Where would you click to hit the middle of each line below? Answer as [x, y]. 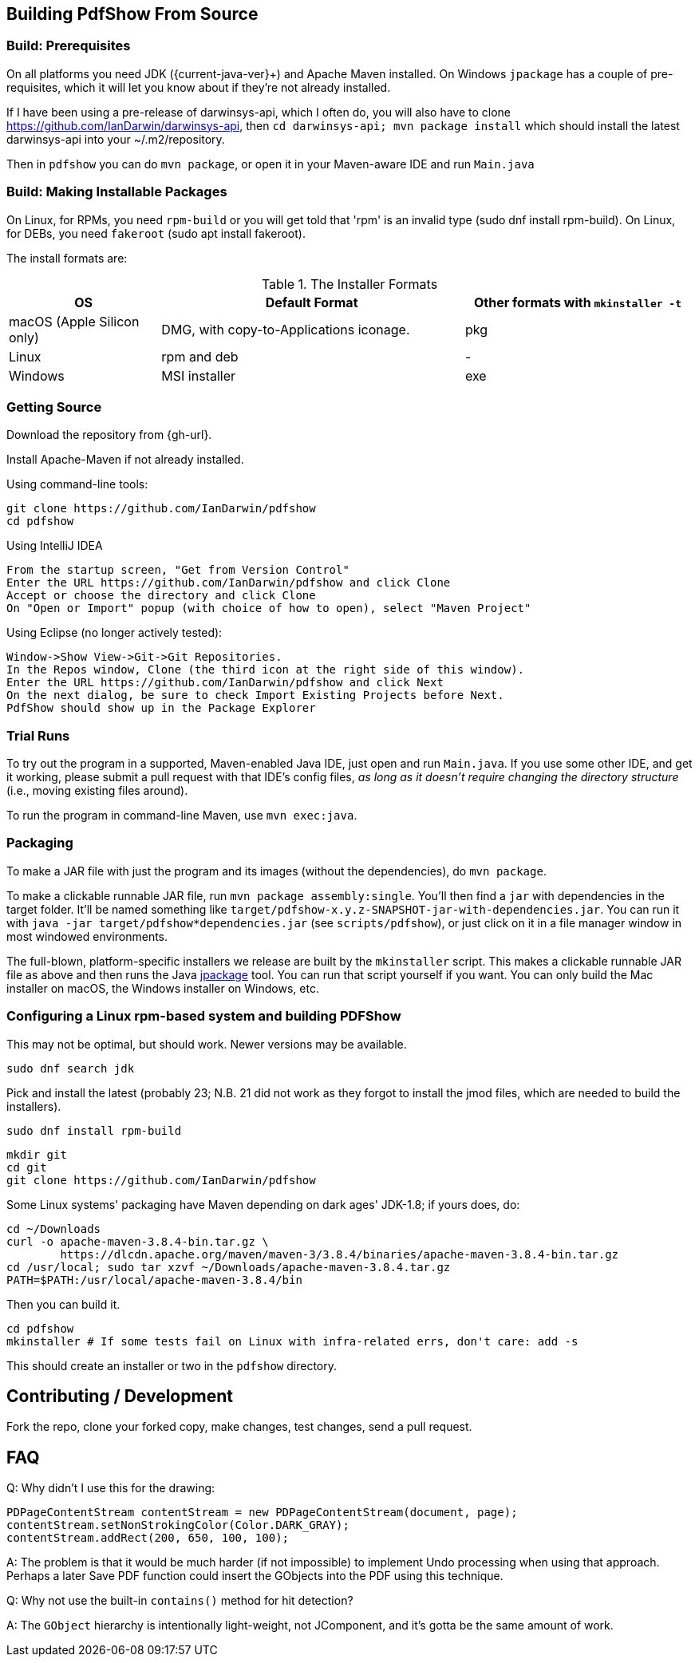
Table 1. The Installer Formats [349, 284]
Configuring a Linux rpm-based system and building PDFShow [204, 1016]
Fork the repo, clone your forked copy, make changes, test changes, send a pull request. [239, 1427]
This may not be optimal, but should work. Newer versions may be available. [207, 1044]
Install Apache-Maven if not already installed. [125, 460]
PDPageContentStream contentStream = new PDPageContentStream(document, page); [262, 1513]
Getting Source [54, 407]
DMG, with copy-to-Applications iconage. [286, 329]
